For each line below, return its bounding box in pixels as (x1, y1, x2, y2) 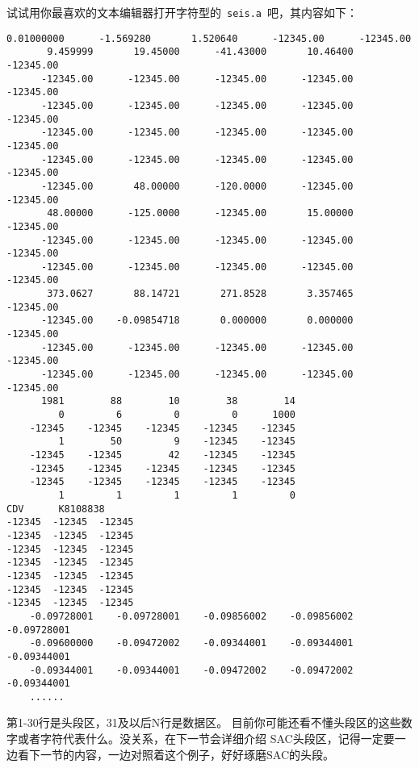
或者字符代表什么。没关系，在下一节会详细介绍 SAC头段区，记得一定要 (17, 730, 395, 747)
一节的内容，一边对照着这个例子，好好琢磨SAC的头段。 (40, 745, 334, 762)
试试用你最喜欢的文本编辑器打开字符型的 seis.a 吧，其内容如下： (6, 4, 358, 20)
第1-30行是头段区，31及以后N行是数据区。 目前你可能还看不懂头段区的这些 (6, 714, 401, 731)
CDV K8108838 (6, 503, 105, 515)
